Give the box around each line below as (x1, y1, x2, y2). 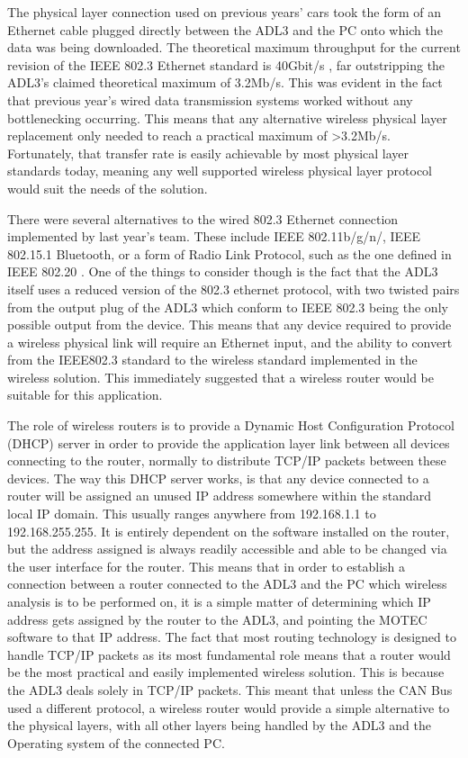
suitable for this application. (7, 385, 163, 404)
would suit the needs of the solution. (7, 178, 208, 197)
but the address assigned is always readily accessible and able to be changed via (7, 539, 447, 558)
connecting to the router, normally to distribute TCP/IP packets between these (7, 451, 446, 470)
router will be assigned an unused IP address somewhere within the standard (7, 486, 432, 505)
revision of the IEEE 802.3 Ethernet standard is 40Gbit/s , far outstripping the (7, 55, 445, 74)
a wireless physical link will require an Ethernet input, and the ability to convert (7, 332, 453, 351)
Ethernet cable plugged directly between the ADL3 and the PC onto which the (7, 20, 443, 39)
